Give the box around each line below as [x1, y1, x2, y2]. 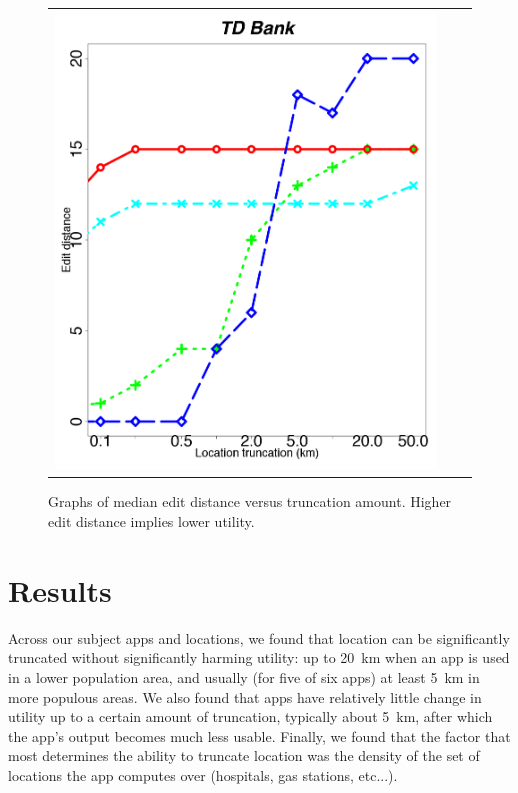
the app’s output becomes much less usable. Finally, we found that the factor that [8, 725, 511, 746]
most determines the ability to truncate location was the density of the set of [8, 745, 480, 766]
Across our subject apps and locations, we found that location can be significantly [8, 627, 510, 648]
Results [8, 569, 112, 610]
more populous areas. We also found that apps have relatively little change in [8, 686, 482, 707]
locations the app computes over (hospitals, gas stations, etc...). [8, 764, 398, 785]
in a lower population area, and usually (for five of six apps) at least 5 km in [8, 666, 480, 687]
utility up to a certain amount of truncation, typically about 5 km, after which [8, 706, 493, 727]
